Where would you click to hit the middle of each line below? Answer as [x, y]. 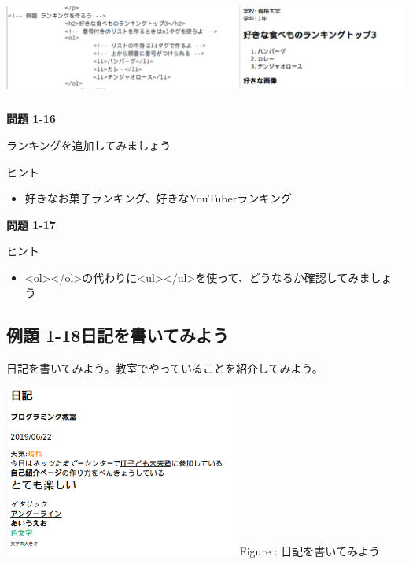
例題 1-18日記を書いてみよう [118, 335]
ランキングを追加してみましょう [89, 145]
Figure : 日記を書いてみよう [310, 551]
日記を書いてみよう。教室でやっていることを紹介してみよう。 [165, 368]
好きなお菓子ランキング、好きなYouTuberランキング [158, 198]
